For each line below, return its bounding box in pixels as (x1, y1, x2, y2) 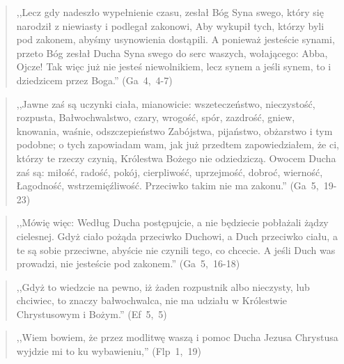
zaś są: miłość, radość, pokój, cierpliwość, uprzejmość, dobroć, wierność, (16, 164, 323, 179)
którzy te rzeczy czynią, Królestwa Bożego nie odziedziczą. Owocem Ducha (16, 150, 336, 165)
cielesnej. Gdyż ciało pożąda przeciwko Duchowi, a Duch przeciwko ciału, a (16, 228, 338, 243)
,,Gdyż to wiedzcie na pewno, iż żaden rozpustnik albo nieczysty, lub (16, 279, 310, 294)
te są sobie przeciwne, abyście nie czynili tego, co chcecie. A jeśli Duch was (16, 242, 336, 257)
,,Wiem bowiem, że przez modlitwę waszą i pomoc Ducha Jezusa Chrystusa (16, 330, 338, 345)
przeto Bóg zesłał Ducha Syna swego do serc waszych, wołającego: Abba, (16, 45, 328, 60)
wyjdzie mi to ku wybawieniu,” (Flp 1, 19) (16, 344, 201, 358)
